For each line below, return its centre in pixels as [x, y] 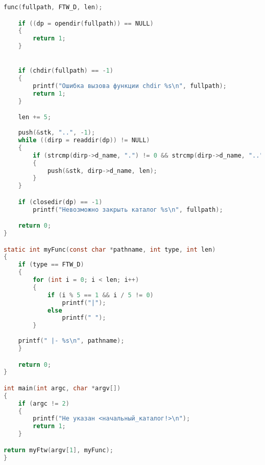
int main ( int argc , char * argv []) [62, 388]
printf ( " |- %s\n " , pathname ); [71, 341]
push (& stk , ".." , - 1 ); [57, 133]
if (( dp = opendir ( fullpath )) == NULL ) [86, 23]
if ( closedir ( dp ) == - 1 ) [60, 202]
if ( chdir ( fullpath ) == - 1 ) [66, 71]
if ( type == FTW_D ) [51, 265]
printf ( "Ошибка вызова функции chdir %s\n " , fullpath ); [130, 86]
